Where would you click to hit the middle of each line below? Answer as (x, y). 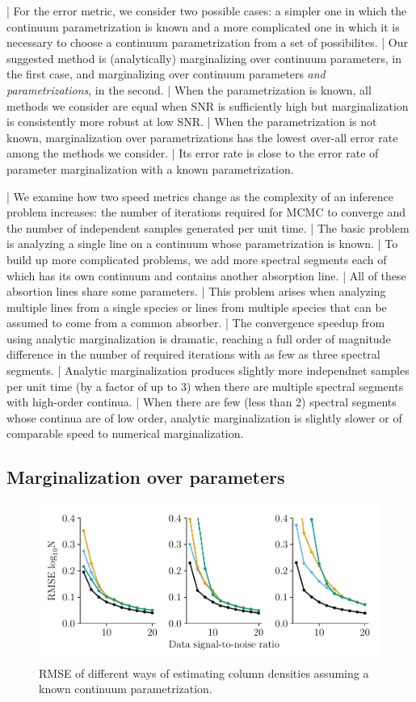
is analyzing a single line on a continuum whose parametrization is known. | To (202, 244)
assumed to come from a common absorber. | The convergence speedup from (196, 323)
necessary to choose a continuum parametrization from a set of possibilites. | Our (207, 42)
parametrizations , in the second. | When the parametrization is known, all (189, 89)
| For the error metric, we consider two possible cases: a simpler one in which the (207, 11)
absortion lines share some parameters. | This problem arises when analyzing (196, 291)
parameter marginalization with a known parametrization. (150, 168)
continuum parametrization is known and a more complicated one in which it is (203, 26)
